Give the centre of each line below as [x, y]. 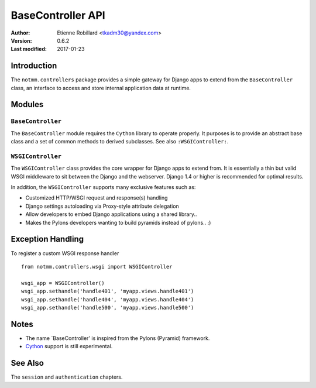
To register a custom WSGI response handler [65, 253]
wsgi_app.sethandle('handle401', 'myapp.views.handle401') [108, 291]
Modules [27, 104]
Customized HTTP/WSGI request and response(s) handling [97, 198]
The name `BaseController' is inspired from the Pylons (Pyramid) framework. [118, 338]
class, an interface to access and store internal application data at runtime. [101, 88]
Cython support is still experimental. [69, 346]
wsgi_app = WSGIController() [63, 283]
